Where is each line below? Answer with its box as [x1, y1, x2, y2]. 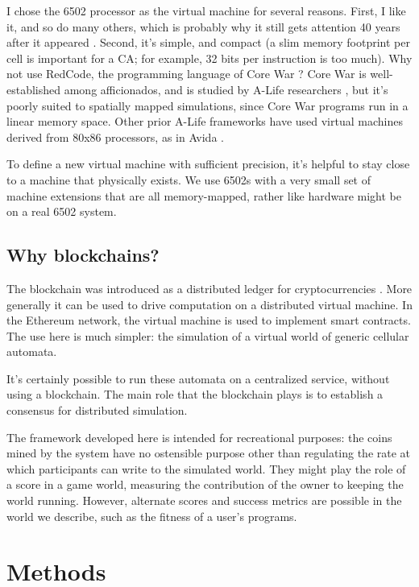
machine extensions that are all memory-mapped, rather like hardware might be [6, 187, 401, 204]
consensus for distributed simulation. [6, 402, 188, 419]
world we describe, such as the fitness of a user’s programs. [6, 507, 297, 524]
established [6, 81, 61, 97]
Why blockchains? [6, 242, 160, 267]
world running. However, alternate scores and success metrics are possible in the [6, 492, 402, 509]
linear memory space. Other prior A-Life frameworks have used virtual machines [6, 113, 403, 130]
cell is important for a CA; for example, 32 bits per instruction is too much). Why [6, 49, 413, 66]
